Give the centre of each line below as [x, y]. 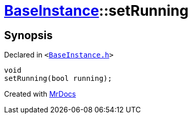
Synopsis [28, 35]
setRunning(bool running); [58, 79]
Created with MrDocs [40, 94]
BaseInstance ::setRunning [97, 11]
